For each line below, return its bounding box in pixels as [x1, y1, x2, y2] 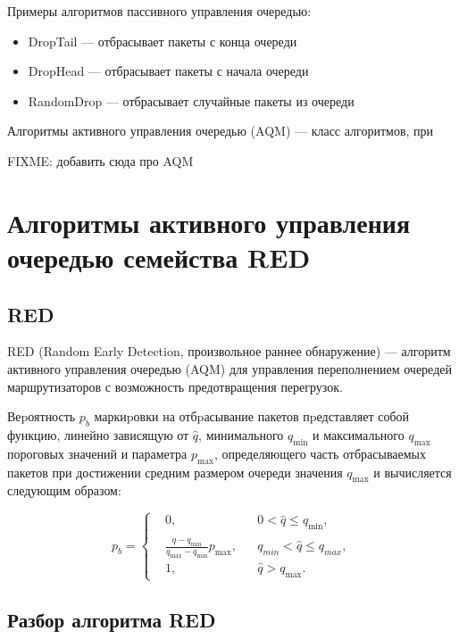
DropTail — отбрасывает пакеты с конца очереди [28, 31, 297, 50]
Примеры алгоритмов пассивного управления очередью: [7, 2, 312, 20]
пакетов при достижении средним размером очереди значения [7, 462, 343, 481]
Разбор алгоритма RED [7, 605, 216, 633]
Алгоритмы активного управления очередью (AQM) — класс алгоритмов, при [7, 121, 434, 140]
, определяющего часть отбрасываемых [214, 444, 427, 462]
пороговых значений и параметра [7, 444, 188, 462]
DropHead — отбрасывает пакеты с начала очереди [28, 62, 309, 80]
